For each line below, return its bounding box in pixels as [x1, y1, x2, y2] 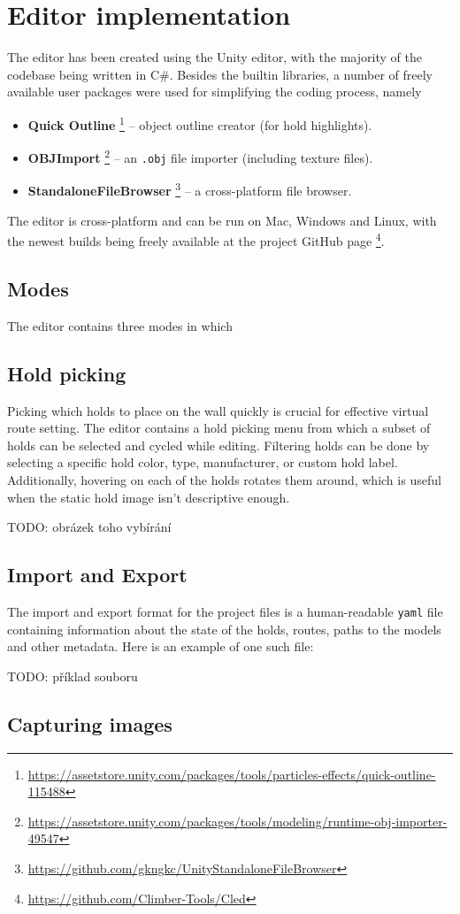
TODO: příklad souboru [7, 666, 138, 685]
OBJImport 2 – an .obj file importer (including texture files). [27, 146, 373, 166]
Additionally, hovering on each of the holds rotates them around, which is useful [7, 470, 441, 488]
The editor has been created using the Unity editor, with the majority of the [7, 48, 422, 66]
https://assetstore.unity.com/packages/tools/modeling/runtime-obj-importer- [27, 811, 448, 830]
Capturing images [7, 710, 172, 737]
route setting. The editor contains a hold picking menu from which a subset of [7, 419, 431, 437]
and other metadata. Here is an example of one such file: [7, 637, 314, 656]
